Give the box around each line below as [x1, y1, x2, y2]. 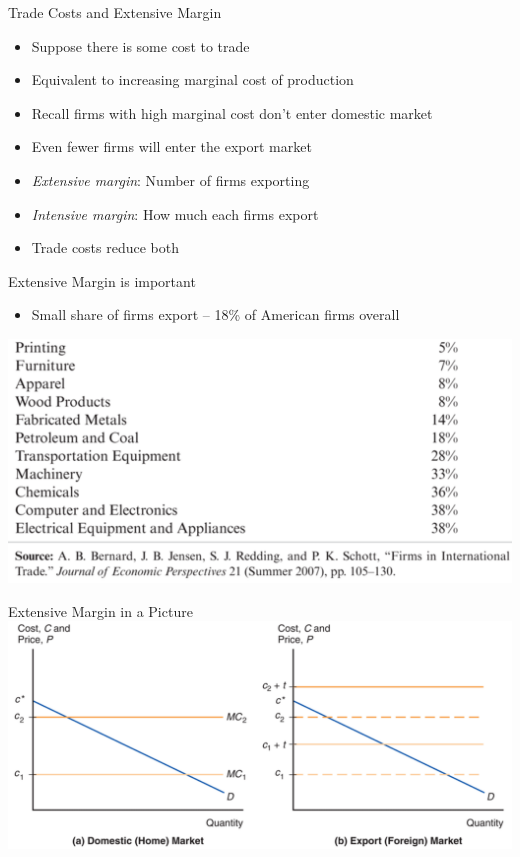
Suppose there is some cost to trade [31, 35, 250, 56]
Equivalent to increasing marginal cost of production [31, 69, 354, 90]
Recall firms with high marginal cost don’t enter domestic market [31, 102, 433, 123]
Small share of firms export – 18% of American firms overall [31, 304, 400, 325]
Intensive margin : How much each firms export [31, 203, 319, 224]
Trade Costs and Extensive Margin [8, 2, 222, 22]
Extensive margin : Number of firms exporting [31, 169, 310, 190]
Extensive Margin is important [8, 270, 196, 291]
